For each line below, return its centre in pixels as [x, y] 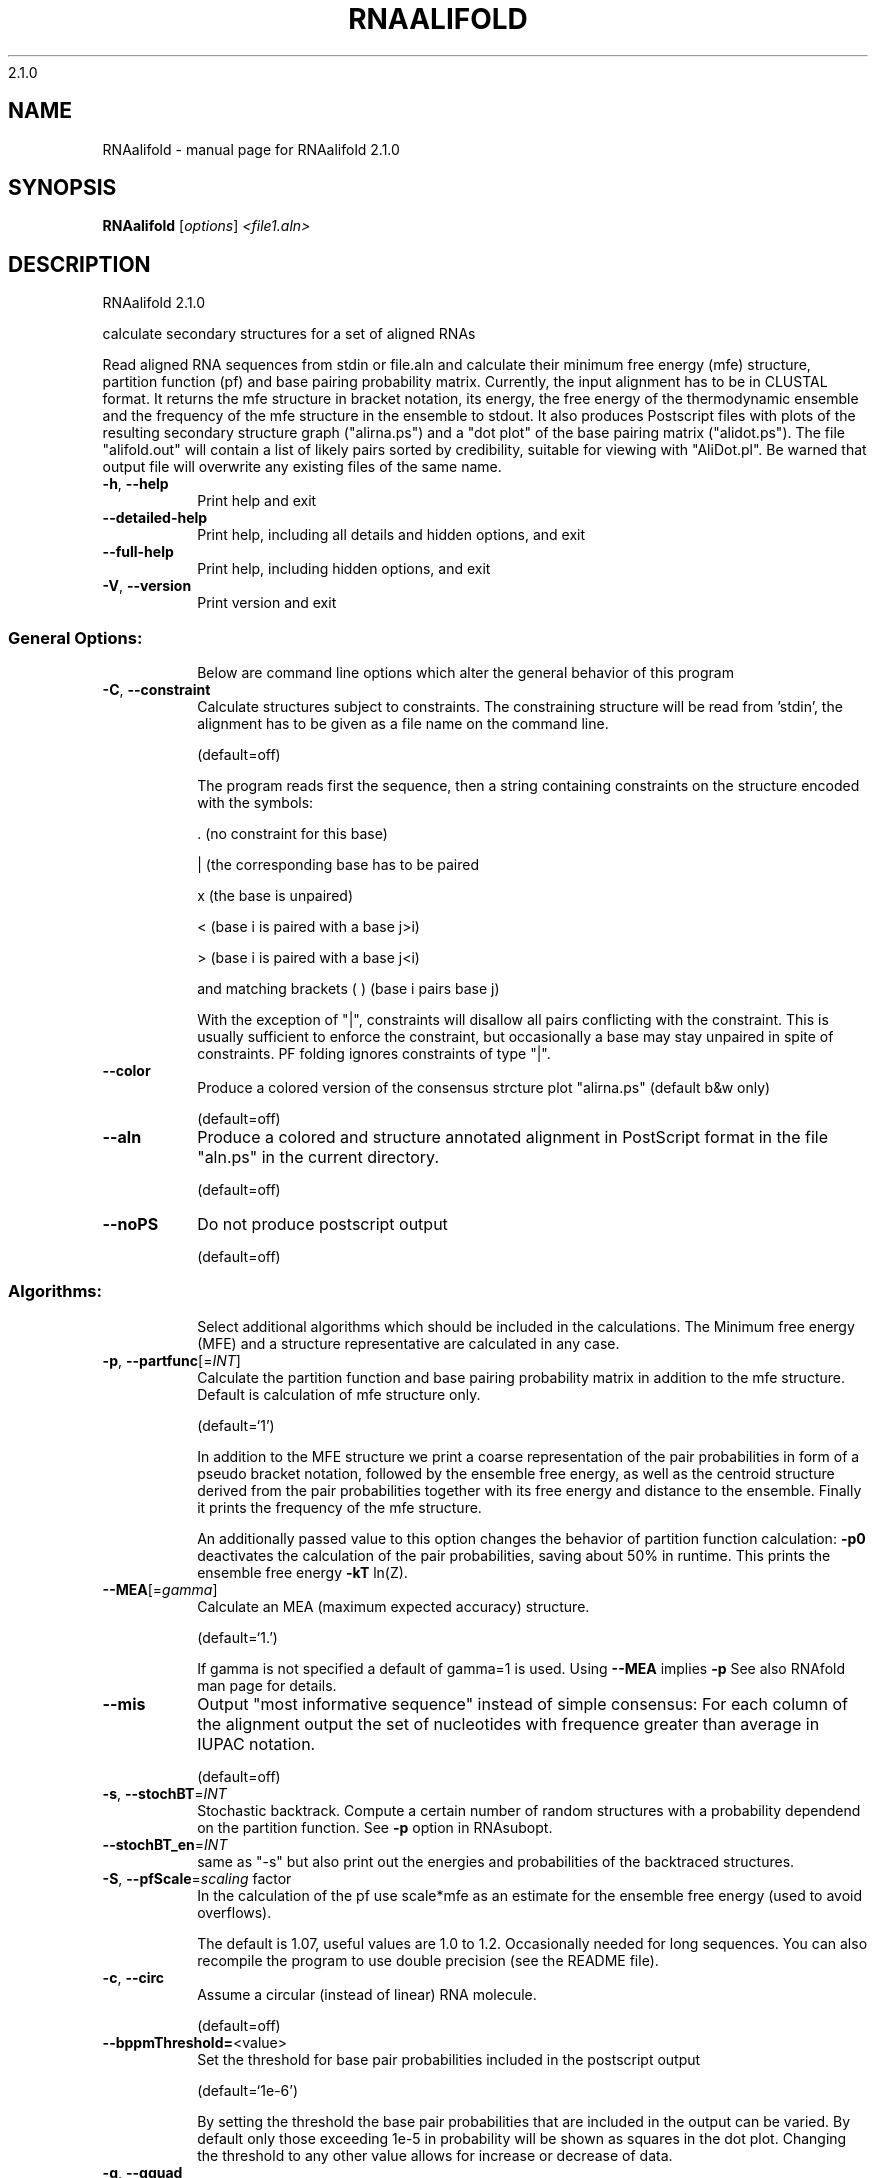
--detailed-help [155, 518]
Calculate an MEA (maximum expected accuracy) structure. [393, 1606]
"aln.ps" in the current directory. [318, 1157]
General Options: [75, 637]
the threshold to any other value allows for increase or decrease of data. [435, 2155]
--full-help [138, 552]
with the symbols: [255, 803]
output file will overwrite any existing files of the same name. [302, 467]
